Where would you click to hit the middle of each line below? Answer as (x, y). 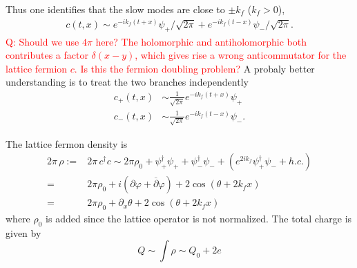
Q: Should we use (42, 41)
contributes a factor (47, 55)
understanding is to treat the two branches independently (127, 82)
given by (23, 232)
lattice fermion (37, 68)
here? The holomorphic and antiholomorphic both (201, 41)
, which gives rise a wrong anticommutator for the (241, 55)
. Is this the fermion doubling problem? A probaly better (194, 68)
